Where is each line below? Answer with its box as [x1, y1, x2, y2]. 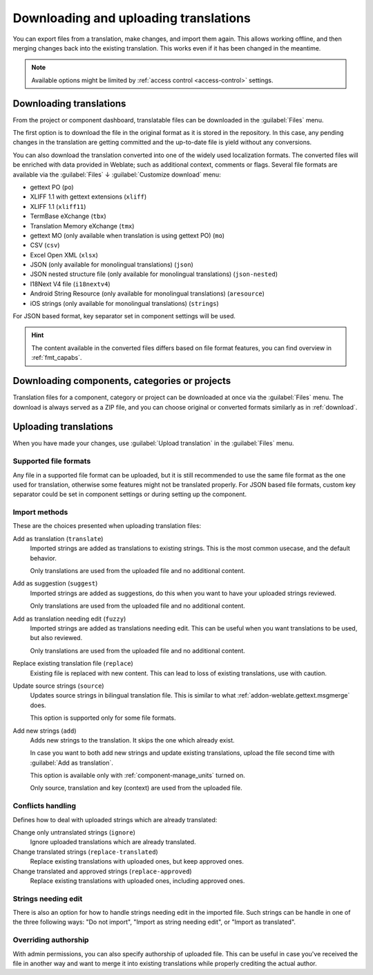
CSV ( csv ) [30, 241, 60, 249]
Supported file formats [12, 457, 91, 466]
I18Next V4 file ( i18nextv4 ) [30, 280, 111, 288]
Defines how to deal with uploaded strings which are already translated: [12, 815, 218, 823]
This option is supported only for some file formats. [30, 713, 176, 722]
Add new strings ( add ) [12, 727, 77, 735]
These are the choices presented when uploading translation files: [12, 522, 202, 530]
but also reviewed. [30, 634, 83, 642]
